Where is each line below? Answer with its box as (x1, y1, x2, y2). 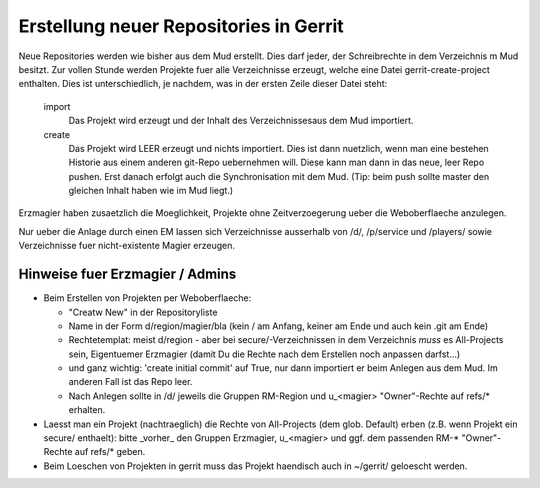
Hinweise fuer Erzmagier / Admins (18, 266, 237, 283)
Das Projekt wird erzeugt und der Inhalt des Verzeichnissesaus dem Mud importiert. (68, 115, 414, 127)
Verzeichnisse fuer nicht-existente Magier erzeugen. (18, 240, 235, 252)
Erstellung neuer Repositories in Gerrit (18, 15, 344, 37)
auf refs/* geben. (74, 446, 146, 458)
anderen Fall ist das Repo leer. (68, 376, 193, 388)
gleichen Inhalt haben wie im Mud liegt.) (68, 185, 234, 197)
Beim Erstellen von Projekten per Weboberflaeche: (43, 292, 252, 304)
